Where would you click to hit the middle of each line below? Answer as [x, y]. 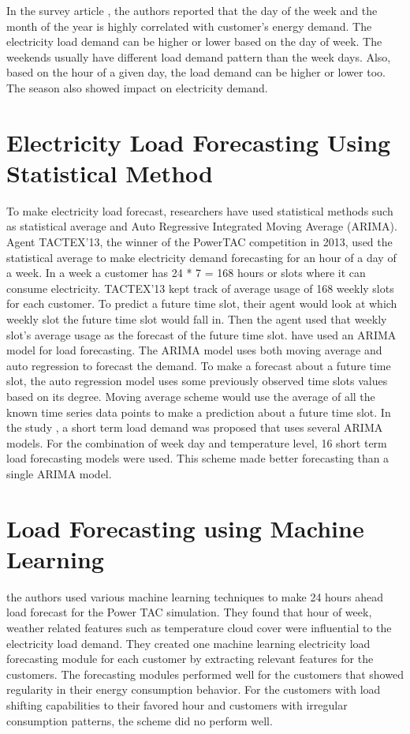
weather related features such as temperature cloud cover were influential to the [199, 628]
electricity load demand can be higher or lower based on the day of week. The [194, 41]
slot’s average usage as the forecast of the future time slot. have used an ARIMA [201, 334]
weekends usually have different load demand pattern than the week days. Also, [199, 56]
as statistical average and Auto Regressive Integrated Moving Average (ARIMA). [202, 226]
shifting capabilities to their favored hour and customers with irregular [177, 705]
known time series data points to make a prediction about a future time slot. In [199, 412]
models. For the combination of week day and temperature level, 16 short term [197, 442]
